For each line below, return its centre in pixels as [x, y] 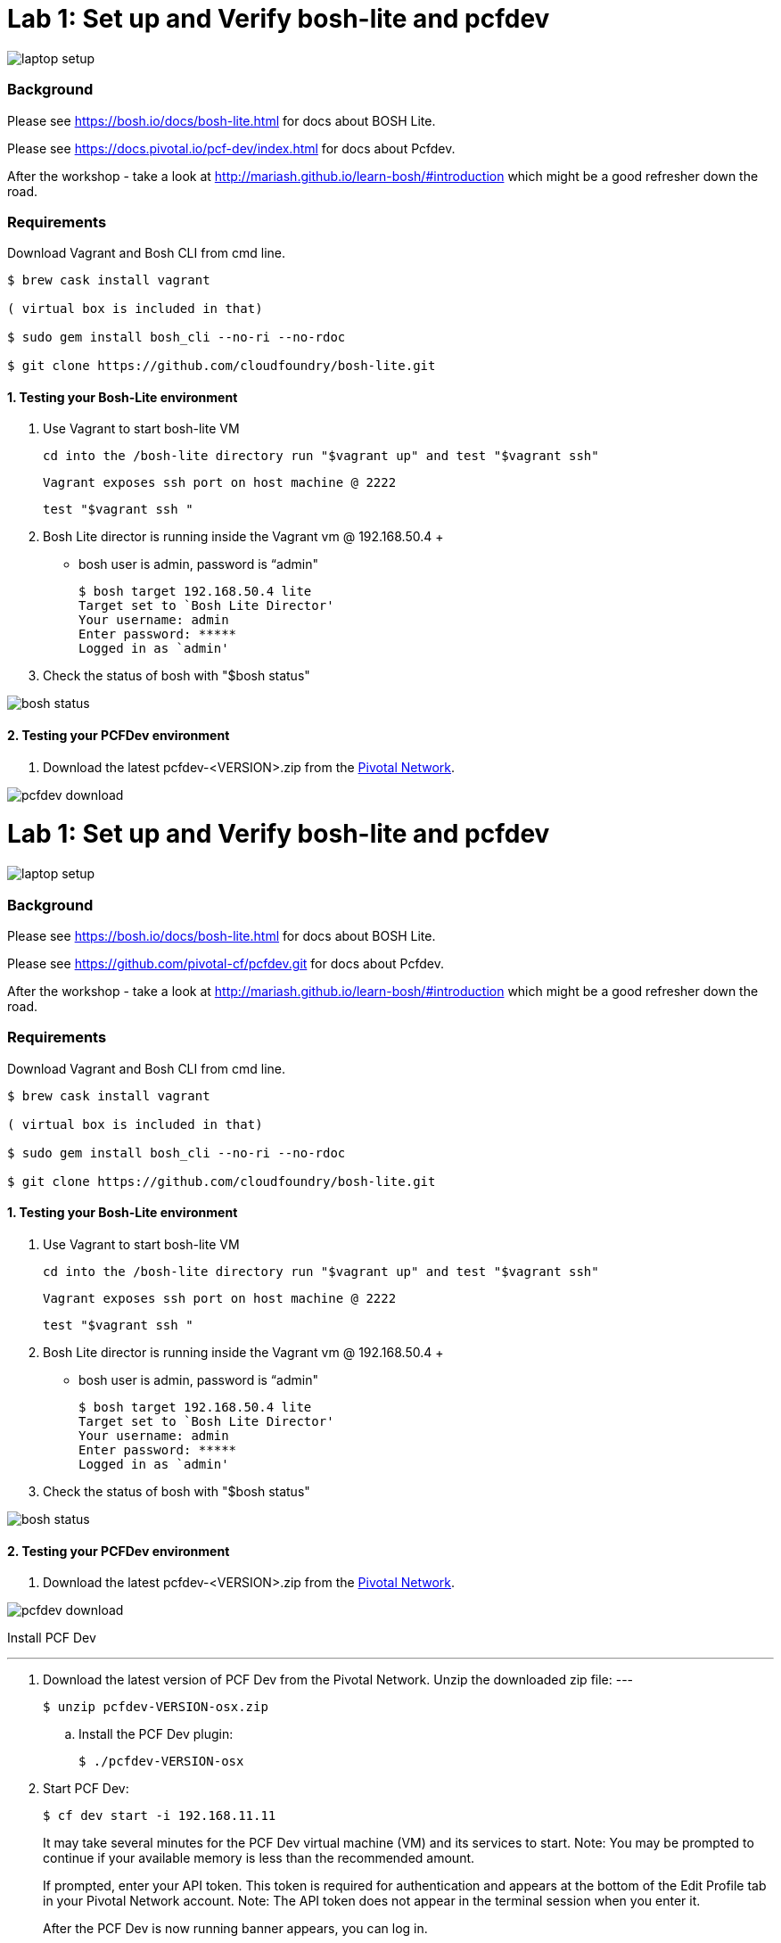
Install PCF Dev [52, 1638]
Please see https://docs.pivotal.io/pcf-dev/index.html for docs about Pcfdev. [231, 148]
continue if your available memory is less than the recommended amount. [259, 1858]
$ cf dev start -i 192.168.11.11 [160, 1816]
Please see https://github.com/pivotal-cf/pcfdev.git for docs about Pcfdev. [226, 963]
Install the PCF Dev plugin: [156, 1734]
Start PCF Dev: [86, 1789]
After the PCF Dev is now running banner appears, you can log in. [235, 1929]
